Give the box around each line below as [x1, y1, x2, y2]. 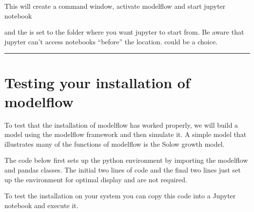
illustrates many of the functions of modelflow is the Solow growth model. [4, 138, 225, 149]
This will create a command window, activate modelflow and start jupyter [4, 1, 226, 11]
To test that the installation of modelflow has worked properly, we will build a [4, 119, 238, 130]
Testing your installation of [4, 72, 190, 92]
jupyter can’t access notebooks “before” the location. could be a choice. [4, 36, 218, 46]
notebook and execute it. [4, 200, 78, 210]
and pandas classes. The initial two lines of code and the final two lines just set [4, 165, 241, 175]
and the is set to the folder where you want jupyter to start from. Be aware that [4, 27, 244, 37]
